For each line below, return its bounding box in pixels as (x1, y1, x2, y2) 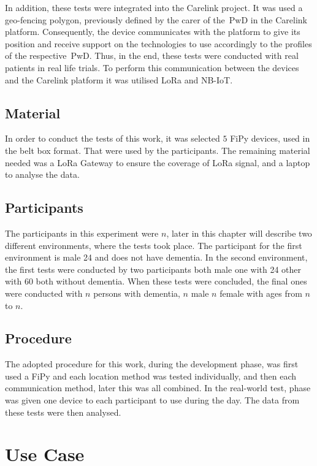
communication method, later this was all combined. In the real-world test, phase (5, 381, 311, 394)
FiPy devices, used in (230, 132, 310, 145)
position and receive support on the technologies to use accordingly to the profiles (5, 37, 312, 50)
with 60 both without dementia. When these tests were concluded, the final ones (5, 275, 307, 288)
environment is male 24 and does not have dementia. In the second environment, (5, 251, 308, 264)
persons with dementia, (93, 286, 180, 299)
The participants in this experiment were (5, 226, 159, 239)
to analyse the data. (5, 168, 80, 181)
